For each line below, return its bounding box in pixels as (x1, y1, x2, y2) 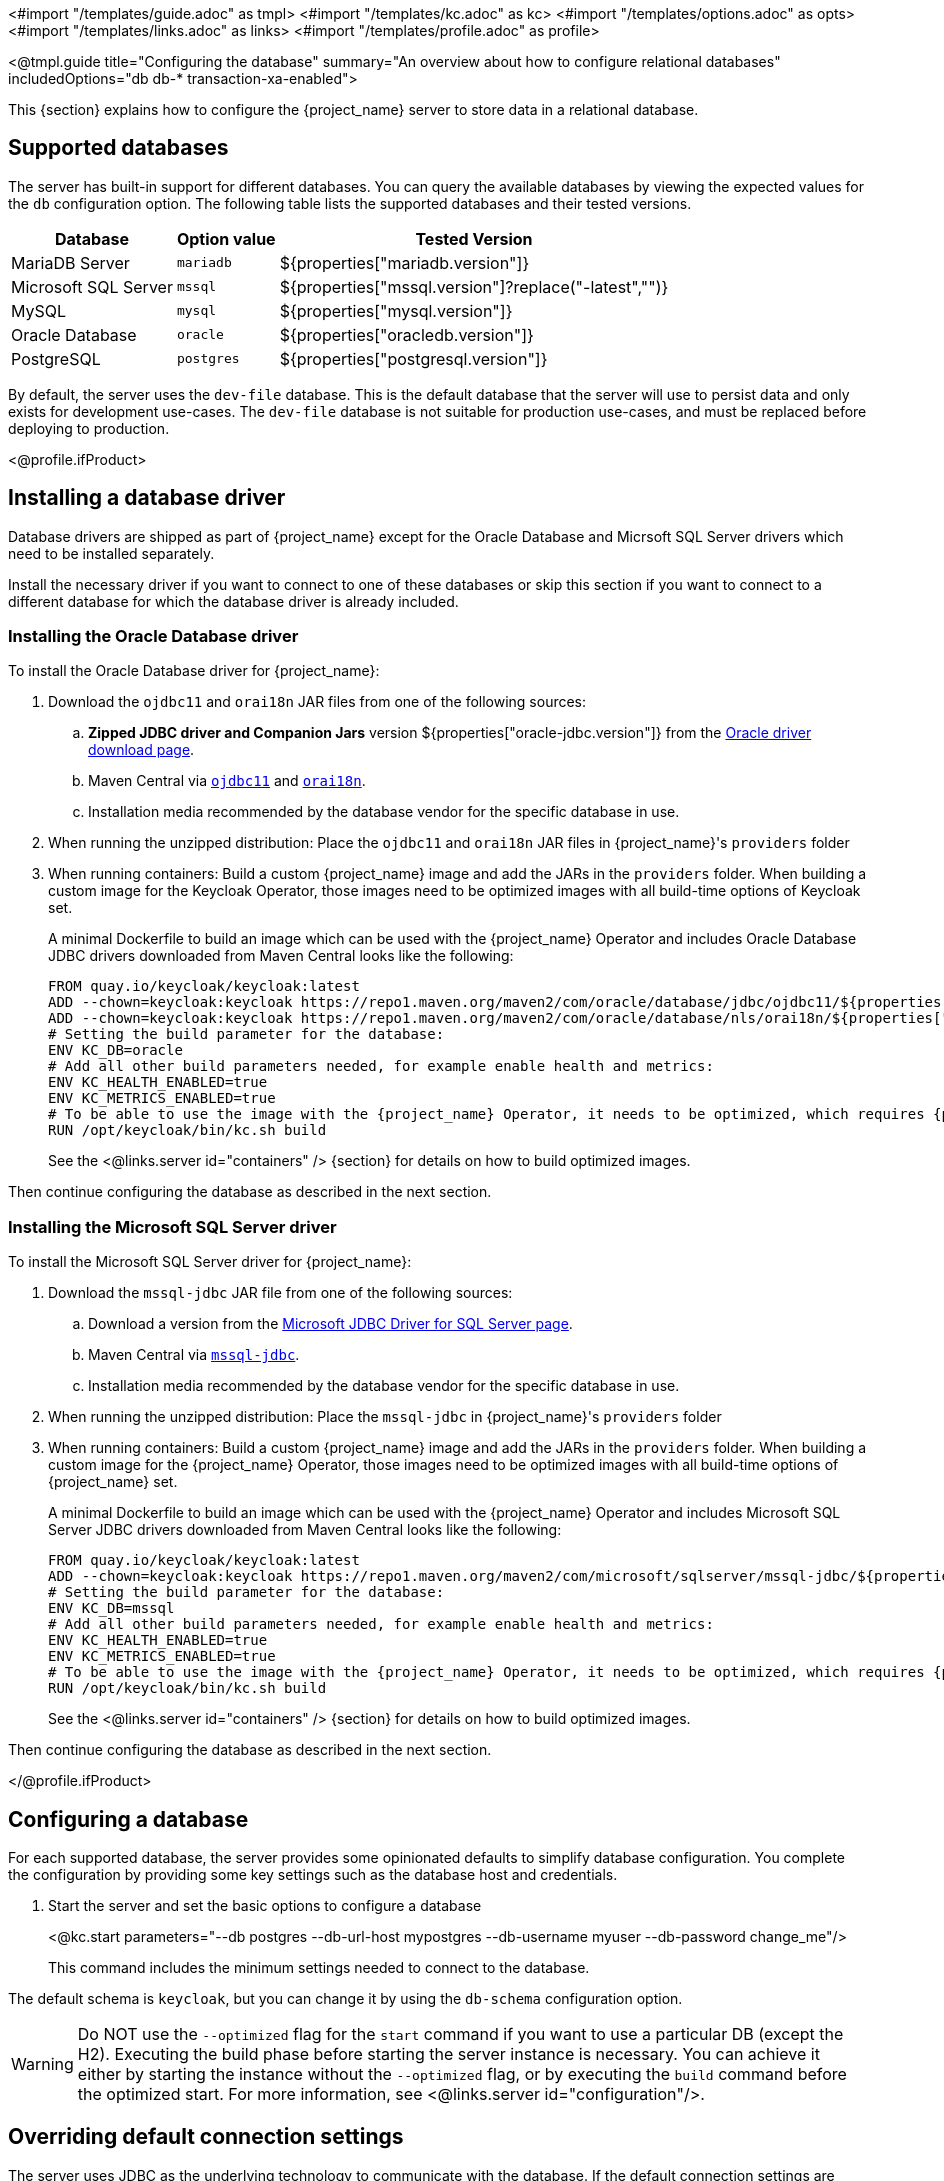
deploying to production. (8, 419, 170, 437)
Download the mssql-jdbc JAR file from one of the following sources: (48, 1284, 513, 1302)
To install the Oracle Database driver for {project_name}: (8, 662, 380, 680)
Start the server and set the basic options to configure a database (48, 1897, 482, 1915)
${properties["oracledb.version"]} (279, 324, 534, 345)
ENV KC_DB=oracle (48, 1042, 183, 1059)
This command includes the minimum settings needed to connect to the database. (48, 1959, 590, 1977)
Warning (11, 2054, 74, 2075)
